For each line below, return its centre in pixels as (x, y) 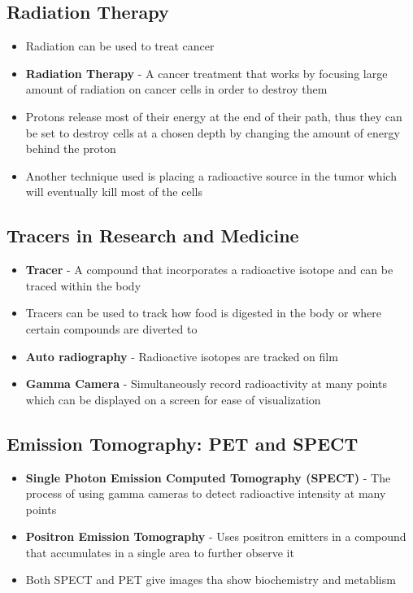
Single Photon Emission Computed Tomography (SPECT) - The (208, 477)
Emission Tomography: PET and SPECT (183, 443)
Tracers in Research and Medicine (153, 235)
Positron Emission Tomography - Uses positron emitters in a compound (216, 536)
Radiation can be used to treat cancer (120, 46)
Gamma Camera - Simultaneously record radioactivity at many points (206, 384)
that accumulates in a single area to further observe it (160, 552)
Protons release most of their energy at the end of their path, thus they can (214, 116)
